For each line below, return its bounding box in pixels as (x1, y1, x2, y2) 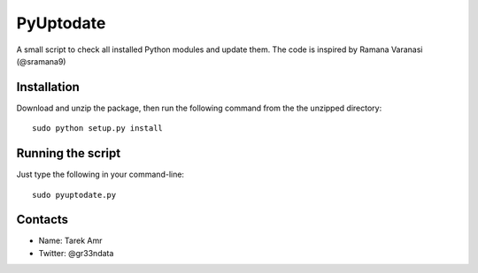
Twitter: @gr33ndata (38, 247, 114, 258)
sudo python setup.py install (32, 124, 164, 133)
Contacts (16, 212, 69, 227)
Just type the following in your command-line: (16, 169, 185, 180)
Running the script (16, 146, 121, 161)
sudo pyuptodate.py (32, 190, 117, 200)
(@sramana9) (16, 56, 66, 66)
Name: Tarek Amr (38, 235, 103, 246)
